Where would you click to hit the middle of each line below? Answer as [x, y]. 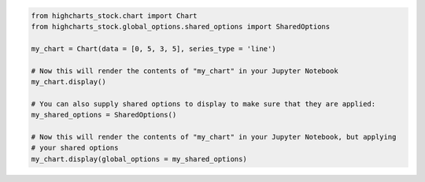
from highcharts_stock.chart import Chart [114, 15]
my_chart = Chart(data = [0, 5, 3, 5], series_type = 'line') [153, 48]
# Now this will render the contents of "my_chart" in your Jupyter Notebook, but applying [214, 137]
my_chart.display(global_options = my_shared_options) [139, 159]
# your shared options [75, 148]
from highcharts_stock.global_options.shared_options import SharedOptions [181, 26]
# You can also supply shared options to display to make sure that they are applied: [203, 104]
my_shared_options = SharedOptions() [104, 115]
